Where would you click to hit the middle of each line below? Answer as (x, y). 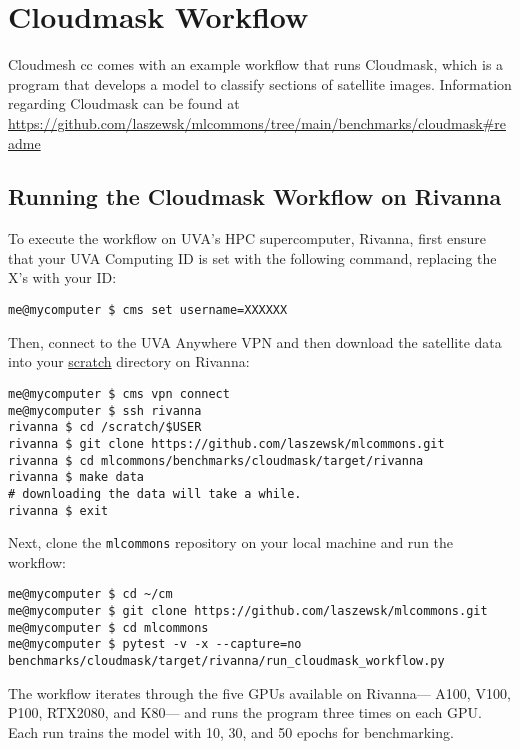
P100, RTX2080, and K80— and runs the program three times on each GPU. (245, 712)
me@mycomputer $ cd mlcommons (108, 627)
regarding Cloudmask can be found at (124, 103)
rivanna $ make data (76, 477)
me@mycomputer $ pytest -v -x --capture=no (155, 644)
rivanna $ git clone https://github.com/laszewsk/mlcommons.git (226, 443)
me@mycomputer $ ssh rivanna (105, 410)
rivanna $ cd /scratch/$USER (105, 427)
